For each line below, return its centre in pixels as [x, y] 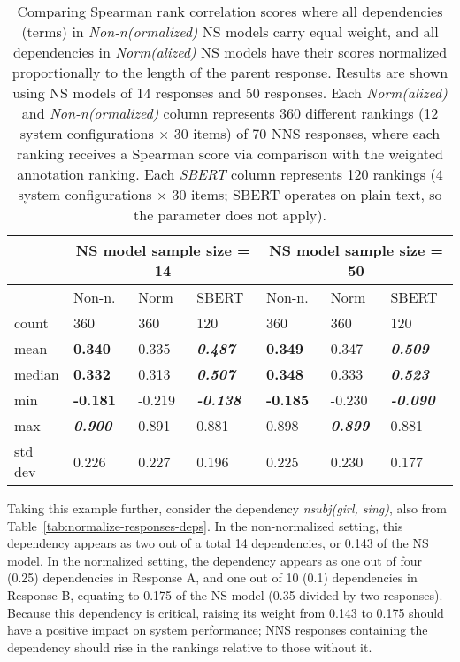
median [37, 374]
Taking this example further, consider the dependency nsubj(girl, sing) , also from [227, 508]
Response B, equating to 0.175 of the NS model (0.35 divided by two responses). [225, 594]
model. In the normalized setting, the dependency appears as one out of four [215, 560]
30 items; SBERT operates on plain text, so [307, 194]
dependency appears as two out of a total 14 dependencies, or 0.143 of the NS [218, 543]
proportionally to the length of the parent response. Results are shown [230, 72]
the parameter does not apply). [230, 215]
